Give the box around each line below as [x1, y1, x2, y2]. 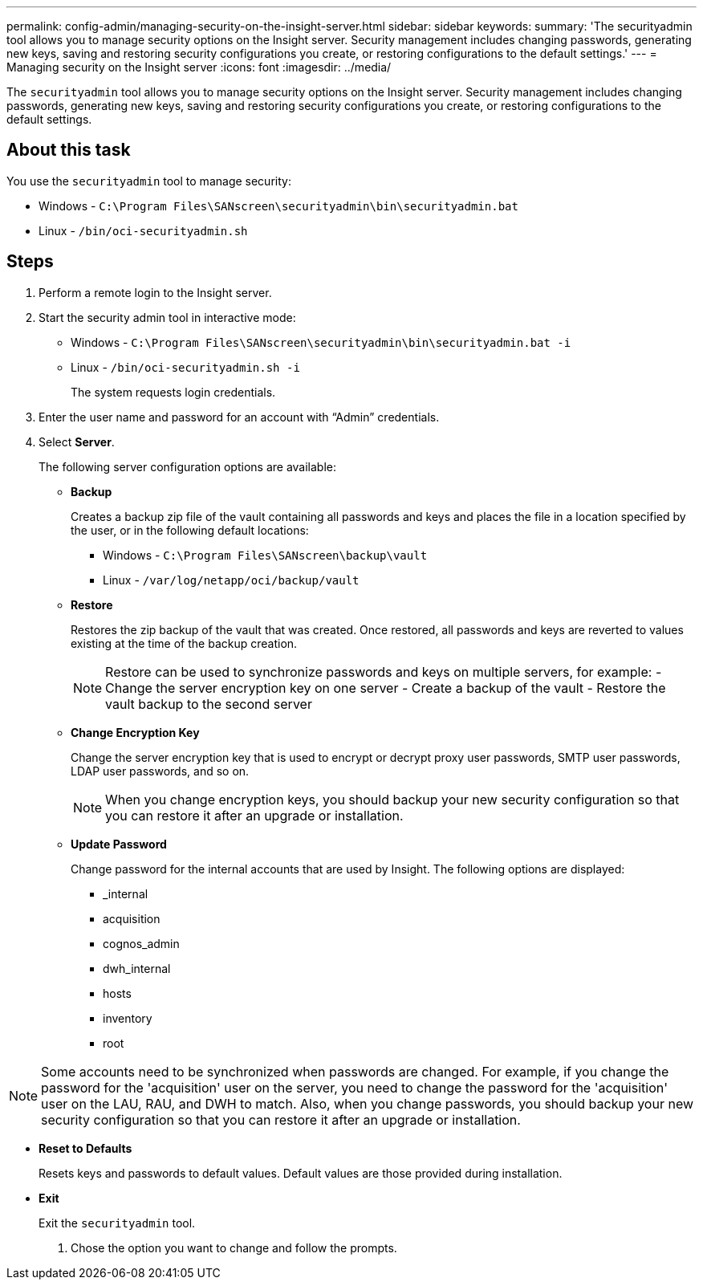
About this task [6, 140, 131, 161]
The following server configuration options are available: [39, 459, 337, 474]
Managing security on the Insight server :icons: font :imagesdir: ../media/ [6, 60, 392, 74]
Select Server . [39, 434, 115, 449]
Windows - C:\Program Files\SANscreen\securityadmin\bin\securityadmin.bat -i [71, 335, 571, 349]
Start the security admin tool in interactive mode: [39, 310, 296, 324]
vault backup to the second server [105, 695, 312, 712]
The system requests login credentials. [71, 385, 276, 399]
